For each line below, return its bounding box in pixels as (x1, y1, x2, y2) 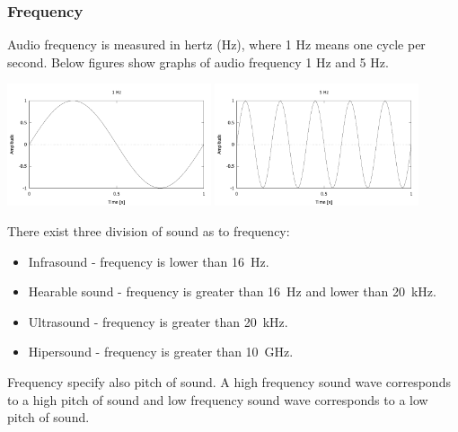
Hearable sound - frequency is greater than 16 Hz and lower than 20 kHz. (28, 282, 436, 301)
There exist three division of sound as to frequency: (7, 222, 290, 241)
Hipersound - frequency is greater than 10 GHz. (28, 342, 294, 361)
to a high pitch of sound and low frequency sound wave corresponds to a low (7, 390, 428, 409)
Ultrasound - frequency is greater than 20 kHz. (28, 312, 288, 331)
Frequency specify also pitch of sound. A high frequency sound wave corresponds (7, 373, 451, 392)
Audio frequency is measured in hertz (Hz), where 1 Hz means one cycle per (7, 35, 426, 54)
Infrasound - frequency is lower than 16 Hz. (28, 251, 269, 270)
